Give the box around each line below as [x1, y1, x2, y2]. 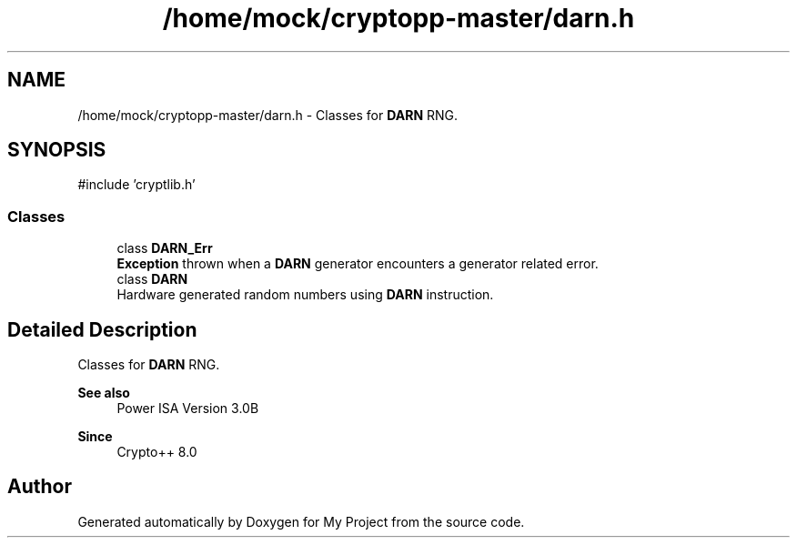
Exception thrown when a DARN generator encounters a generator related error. [116, 256, 599, 272]
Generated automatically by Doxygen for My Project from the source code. [77, 513, 525, 530]
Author [7, 475, 72, 499]
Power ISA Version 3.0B [116, 400, 259, 417]
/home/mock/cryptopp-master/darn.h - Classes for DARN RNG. [77, 106, 459, 123]
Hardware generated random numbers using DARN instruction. [116, 287, 494, 303]
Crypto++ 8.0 [116, 444, 197, 460]
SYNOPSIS [7, 138, 106, 162]
